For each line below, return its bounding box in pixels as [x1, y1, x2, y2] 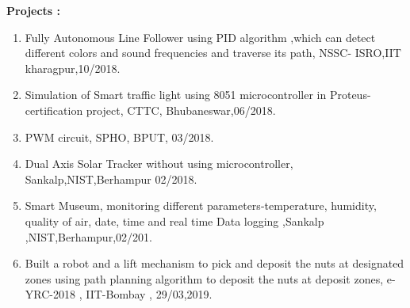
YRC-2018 [25, 286, 75, 302]
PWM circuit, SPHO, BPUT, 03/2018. [25, 128, 214, 145]
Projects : [6, 2, 61, 18]
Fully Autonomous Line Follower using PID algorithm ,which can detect [25, 29, 376, 45]
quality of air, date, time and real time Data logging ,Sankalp [25, 212, 324, 229]
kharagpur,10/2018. [25, 59, 121, 76]
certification [25, 101, 83, 118]
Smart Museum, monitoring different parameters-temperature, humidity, [25, 197, 377, 214]
